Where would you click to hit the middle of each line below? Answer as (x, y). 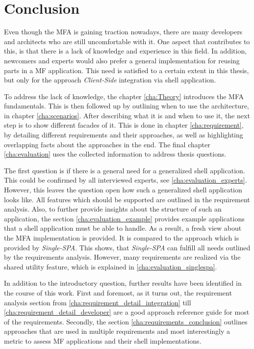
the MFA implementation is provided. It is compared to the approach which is (122, 238)
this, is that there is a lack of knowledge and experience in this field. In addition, (126, 51)
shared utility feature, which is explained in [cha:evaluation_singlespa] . (111, 266)
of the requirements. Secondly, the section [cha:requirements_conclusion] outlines (126, 321)
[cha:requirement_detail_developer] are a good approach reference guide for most (127, 312)
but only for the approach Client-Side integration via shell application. (110, 80)
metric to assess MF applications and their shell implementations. (103, 340)
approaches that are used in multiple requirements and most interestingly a (117, 331)
